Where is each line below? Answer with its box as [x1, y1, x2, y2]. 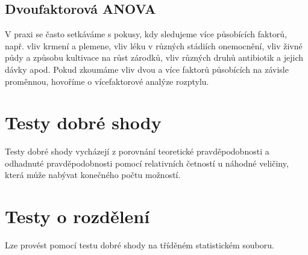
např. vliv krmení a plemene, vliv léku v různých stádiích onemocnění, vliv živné [5, 39, 303, 52]
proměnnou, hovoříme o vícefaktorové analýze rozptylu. [5, 75, 209, 87]
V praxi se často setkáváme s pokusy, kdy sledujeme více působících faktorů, [5, 28, 288, 40]
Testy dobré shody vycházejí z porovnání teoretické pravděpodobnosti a [5, 145, 269, 158]
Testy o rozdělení [5, 204, 150, 229]
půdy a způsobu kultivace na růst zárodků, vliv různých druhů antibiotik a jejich [5, 51, 304, 64]
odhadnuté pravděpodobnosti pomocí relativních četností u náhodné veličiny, [5, 156, 289, 169]
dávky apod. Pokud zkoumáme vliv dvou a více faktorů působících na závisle [5, 63, 289, 75]
